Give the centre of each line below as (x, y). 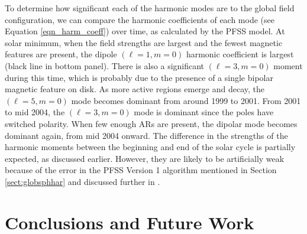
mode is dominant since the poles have (204, 112)
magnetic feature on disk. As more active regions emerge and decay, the (135, 89)
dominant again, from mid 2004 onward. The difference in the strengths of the (146, 135)
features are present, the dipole (61, 54)
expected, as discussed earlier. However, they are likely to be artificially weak (145, 158)
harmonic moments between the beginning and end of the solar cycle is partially (150, 147)
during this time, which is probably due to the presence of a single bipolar (139, 77)
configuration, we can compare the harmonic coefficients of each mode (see (140, 19)
